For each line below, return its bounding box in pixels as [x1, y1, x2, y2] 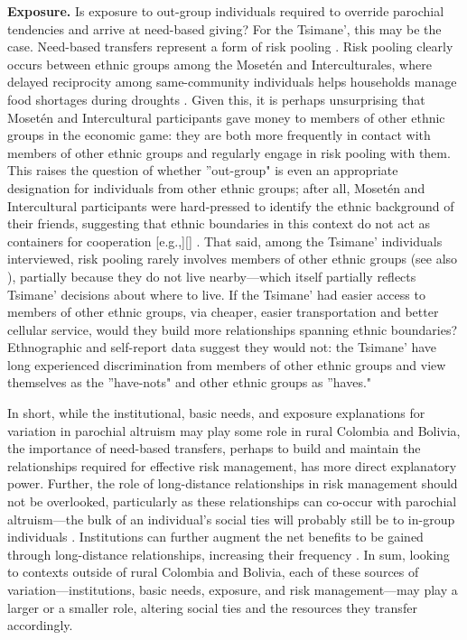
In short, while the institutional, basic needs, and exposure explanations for [7, 403, 425, 422]
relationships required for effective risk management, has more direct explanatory [7, 456, 457, 475]
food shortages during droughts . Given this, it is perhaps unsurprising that [7, 89, 425, 108]
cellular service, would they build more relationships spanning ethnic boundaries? [7, 320, 458, 339]
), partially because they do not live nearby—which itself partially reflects [7, 266, 416, 285]
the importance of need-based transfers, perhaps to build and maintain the [7, 439, 421, 458]
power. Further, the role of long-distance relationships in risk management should [7, 474, 458, 493]
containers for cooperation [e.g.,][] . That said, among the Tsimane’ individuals [7, 231, 443, 250]
